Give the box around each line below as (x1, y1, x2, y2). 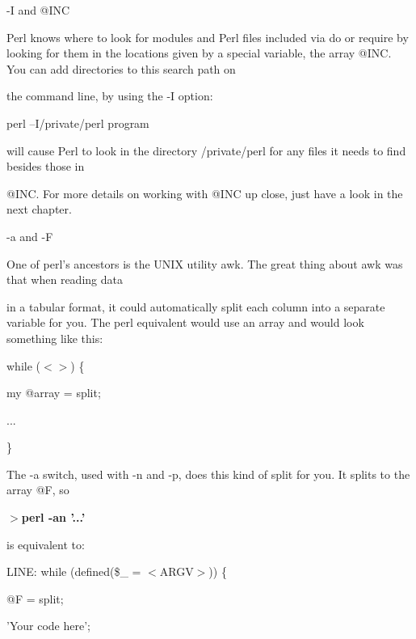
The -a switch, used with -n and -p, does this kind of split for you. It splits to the (6, 465, 410, 482)
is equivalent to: (6, 535, 85, 552)
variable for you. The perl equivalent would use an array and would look (6, 314, 364, 331)
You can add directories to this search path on (6, 60, 236, 77)
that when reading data (6, 271, 123, 288)
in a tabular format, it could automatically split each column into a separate (6, 298, 385, 315)
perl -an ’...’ (21, 509, 86, 526)
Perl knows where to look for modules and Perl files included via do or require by (6, 28, 409, 45)
